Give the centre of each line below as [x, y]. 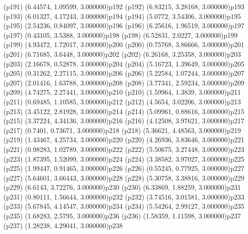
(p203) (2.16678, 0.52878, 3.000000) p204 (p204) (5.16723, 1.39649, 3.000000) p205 [124, 63]
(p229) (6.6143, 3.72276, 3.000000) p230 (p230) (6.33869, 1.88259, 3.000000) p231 [122, 187]
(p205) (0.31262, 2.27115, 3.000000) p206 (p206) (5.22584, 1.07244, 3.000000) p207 [124, 73]
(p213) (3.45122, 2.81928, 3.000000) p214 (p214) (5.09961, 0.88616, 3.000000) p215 [124, 111]
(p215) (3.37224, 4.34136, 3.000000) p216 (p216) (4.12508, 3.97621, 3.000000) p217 [124, 121]
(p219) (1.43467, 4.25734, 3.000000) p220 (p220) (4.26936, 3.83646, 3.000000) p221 [124, 140]
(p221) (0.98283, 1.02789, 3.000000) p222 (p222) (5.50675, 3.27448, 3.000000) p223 [124, 149]
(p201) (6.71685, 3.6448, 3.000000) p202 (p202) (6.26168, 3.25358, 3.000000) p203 [122, 54]
